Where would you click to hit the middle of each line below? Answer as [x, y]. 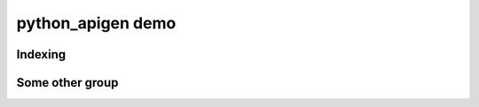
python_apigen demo [96, 23]
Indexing [41, 54]
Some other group [67, 83]
